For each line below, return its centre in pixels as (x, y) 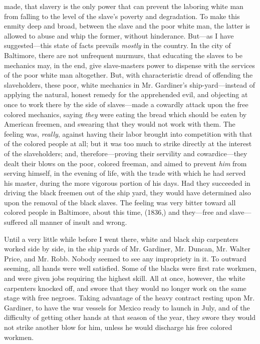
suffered (16, 222)
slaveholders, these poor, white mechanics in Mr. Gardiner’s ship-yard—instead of (130, 84)
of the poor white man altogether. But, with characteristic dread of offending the (128, 75)
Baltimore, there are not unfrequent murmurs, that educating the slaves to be (123, 55)
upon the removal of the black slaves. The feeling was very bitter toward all (120, 202)
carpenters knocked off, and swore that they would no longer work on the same (125, 288)
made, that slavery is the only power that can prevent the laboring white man (124, 6)
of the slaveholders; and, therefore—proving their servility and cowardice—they (126, 153)
